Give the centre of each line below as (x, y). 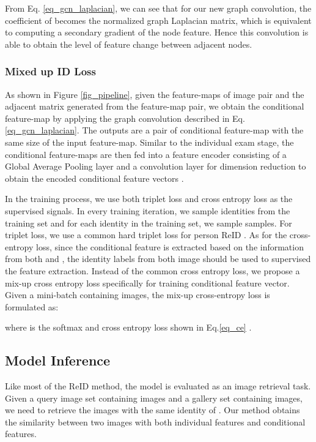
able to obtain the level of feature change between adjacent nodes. (129, 44)
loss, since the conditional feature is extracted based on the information (170, 246)
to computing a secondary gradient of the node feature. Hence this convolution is (157, 32)
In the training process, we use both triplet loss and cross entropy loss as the (149, 199)
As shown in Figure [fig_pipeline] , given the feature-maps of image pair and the (155, 94)
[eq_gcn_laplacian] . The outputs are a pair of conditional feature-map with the (154, 130)
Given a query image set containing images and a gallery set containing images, (154, 398)
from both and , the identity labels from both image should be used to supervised (158, 259)
